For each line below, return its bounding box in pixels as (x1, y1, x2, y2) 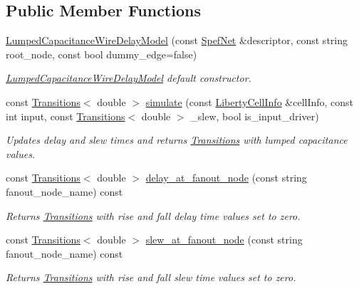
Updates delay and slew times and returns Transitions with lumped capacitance (6, 132, 348, 147)
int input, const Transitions (6, 108, 125, 123)
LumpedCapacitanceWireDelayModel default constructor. (6, 70, 251, 85)
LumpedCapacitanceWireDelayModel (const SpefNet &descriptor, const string (6, 33, 348, 48)
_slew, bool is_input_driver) (190, 108, 319, 123)
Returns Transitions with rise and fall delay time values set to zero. (6, 208, 301, 223)
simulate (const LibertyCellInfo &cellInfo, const (145, 94, 354, 109)
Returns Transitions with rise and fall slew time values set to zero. (6, 270, 296, 285)
